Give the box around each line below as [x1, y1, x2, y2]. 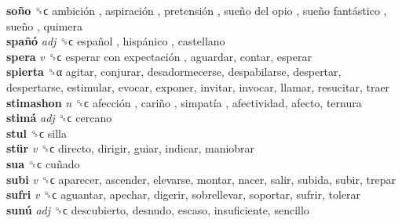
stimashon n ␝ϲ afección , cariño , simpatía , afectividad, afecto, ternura [6, 94, 362, 110]
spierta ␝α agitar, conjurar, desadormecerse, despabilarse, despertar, [6, 63, 342, 80]
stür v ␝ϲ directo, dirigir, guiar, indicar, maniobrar [6, 140, 255, 156]
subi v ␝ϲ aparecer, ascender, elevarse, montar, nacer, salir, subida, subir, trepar [6, 171, 396, 187]
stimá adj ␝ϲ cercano [6, 110, 112, 126]
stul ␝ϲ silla [6, 124, 67, 141]
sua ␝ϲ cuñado [6, 155, 80, 171]
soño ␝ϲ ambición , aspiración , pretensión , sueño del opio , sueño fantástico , [6, 2, 387, 18]
